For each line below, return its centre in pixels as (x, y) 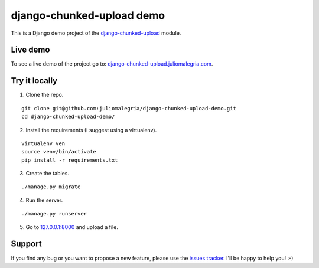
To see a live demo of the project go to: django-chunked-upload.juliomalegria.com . (112, 64)
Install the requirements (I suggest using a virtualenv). (91, 130)
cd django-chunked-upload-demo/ (68, 117)
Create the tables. (47, 174)
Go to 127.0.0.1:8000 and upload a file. (72, 227)
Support (26, 244)
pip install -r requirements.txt (70, 160)
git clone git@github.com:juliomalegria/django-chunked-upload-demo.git (129, 108)
